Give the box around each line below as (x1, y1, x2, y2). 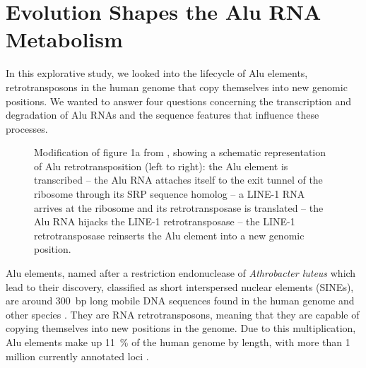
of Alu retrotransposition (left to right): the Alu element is (34, 158, 288, 173)
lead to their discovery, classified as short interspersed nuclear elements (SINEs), (6, 279, 354, 294)
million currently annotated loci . (6, 348, 149, 363)
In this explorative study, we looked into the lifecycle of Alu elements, (6, 66, 308, 81)
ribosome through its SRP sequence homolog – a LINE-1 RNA (34, 186, 305, 201)
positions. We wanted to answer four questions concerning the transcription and (6, 93, 352, 108)
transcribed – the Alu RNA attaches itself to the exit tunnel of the (34, 172, 323, 187)
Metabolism (6, 25, 123, 54)
